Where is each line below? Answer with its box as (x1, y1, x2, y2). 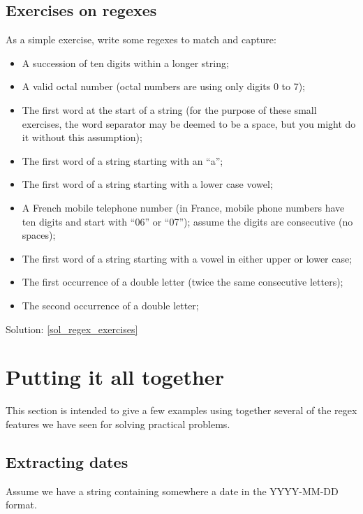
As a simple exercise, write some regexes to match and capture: (6, 32, 276, 47)
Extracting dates (6, 450, 128, 472)
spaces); (22, 228, 56, 242)
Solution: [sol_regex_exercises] (6, 321, 138, 336)
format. (6, 497, 37, 512)
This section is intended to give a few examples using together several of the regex (6, 403, 357, 418)
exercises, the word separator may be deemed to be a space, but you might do (22, 116, 356, 131)
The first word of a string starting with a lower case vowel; (22, 177, 273, 191)
